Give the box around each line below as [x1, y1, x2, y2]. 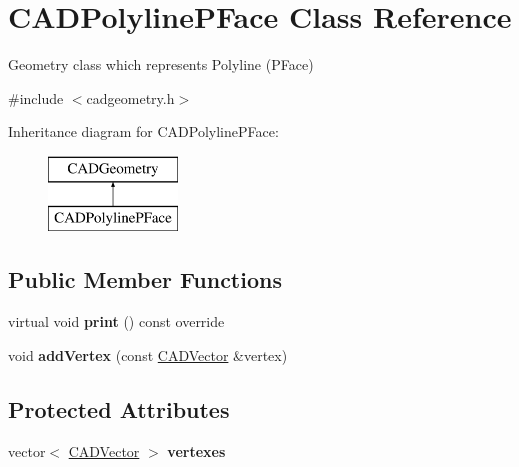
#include [8, 87, 64, 108]
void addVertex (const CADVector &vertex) [8, 344, 288, 365]
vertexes [167, 440, 226, 461]
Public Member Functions [8, 264, 282, 295]
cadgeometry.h [86, 87, 175, 108]
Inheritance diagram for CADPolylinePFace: [8, 121, 279, 142]
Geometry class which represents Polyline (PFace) [8, 54, 314, 75]
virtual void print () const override [8, 311, 225, 332]
